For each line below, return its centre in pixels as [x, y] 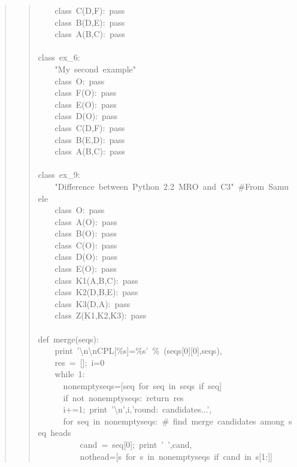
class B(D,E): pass [90, 22]
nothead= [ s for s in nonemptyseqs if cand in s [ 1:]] [176, 456]
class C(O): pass [86, 245]
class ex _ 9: [59, 175]
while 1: [70, 374]
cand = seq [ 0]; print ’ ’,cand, [136, 444]
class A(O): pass [86, 221]
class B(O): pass [86, 233]
